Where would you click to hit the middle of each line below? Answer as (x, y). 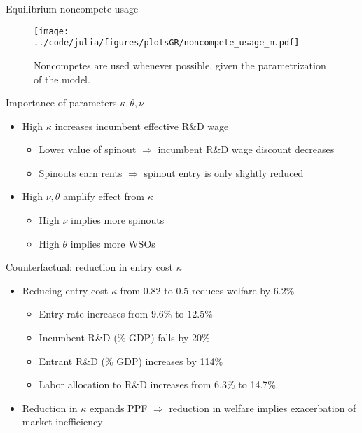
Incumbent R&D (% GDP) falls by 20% (124, 338)
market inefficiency (62, 421)
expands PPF (118, 407)
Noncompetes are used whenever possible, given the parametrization (180, 65)
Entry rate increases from (93, 314)
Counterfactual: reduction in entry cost (89, 267)
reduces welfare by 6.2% (243, 290)
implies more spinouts (118, 220)
